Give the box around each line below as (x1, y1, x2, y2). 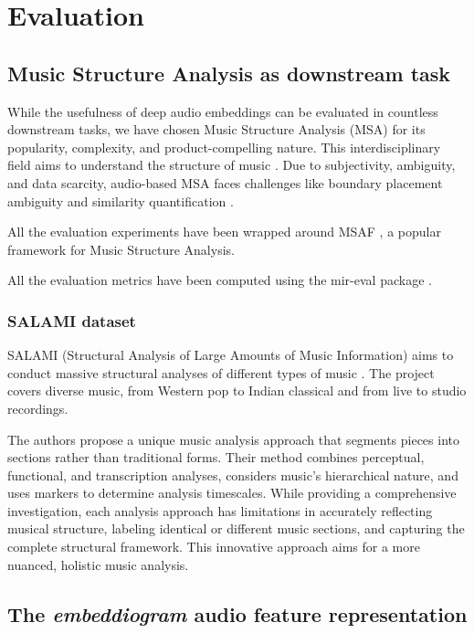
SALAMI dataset (7, 309, 136, 332)
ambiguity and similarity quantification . (7, 191, 234, 210)
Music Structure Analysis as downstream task (7, 58, 451, 87)
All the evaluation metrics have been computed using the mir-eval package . (7, 270, 432, 290)
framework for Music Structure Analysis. (7, 239, 235, 258)
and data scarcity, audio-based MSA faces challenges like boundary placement (7, 173, 443, 192)
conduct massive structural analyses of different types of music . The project (7, 363, 435, 382)
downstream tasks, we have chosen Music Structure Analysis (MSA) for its (7, 120, 426, 139)
